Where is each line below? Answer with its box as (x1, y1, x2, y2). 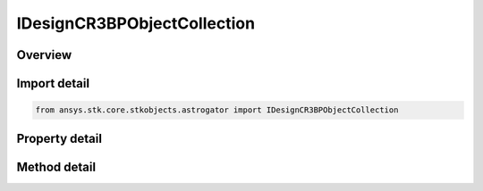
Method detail (16, 159, 97, 174)
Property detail (16, 130, 103, 146)
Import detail (16, 76, 89, 91)
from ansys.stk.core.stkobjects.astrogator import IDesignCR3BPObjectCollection (35, 105, 399, 115)
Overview (16, 47, 72, 62)
